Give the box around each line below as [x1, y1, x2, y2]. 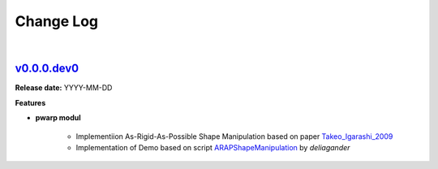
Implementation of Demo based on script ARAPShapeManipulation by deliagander [75, 143, 350, 153]
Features [15, 97, 46, 107]
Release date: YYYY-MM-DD [15, 83, 113, 93]
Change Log [15, 12, 99, 30]
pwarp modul [35, 113, 81, 123]
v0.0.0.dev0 [15, 62, 79, 76]
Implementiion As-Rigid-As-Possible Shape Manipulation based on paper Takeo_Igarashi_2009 [75, 131, 393, 141]
